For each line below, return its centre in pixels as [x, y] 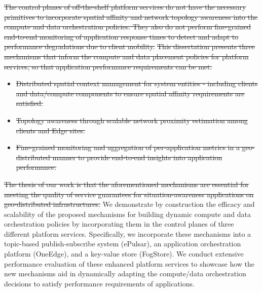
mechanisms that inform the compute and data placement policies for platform [126, 56]
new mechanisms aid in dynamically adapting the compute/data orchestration [125, 273]
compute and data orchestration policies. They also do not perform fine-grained [127, 27]
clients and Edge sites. [50, 130]
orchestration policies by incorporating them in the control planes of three [119, 224]
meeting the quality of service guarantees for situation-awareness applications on [129, 194]
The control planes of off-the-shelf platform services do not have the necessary [125, 7]
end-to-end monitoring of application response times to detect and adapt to [121, 36]
